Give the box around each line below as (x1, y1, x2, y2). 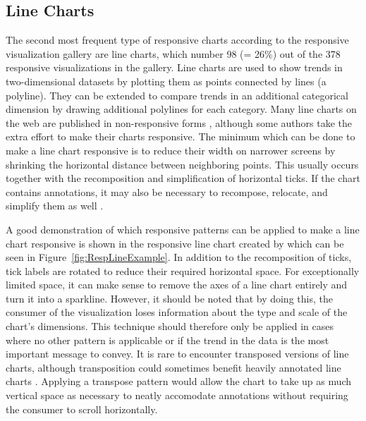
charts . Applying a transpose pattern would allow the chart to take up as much (6, 374, 352, 389)
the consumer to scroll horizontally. (6, 401, 158, 416)
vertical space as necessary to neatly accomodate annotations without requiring (6, 388, 348, 403)
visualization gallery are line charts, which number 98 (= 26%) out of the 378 (6, 46, 341, 61)
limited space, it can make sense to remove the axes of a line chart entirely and (6, 277, 348, 292)
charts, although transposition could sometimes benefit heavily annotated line (6, 360, 341, 374)
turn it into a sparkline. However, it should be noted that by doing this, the (6, 291, 333, 305)
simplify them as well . (6, 198, 104, 213)
